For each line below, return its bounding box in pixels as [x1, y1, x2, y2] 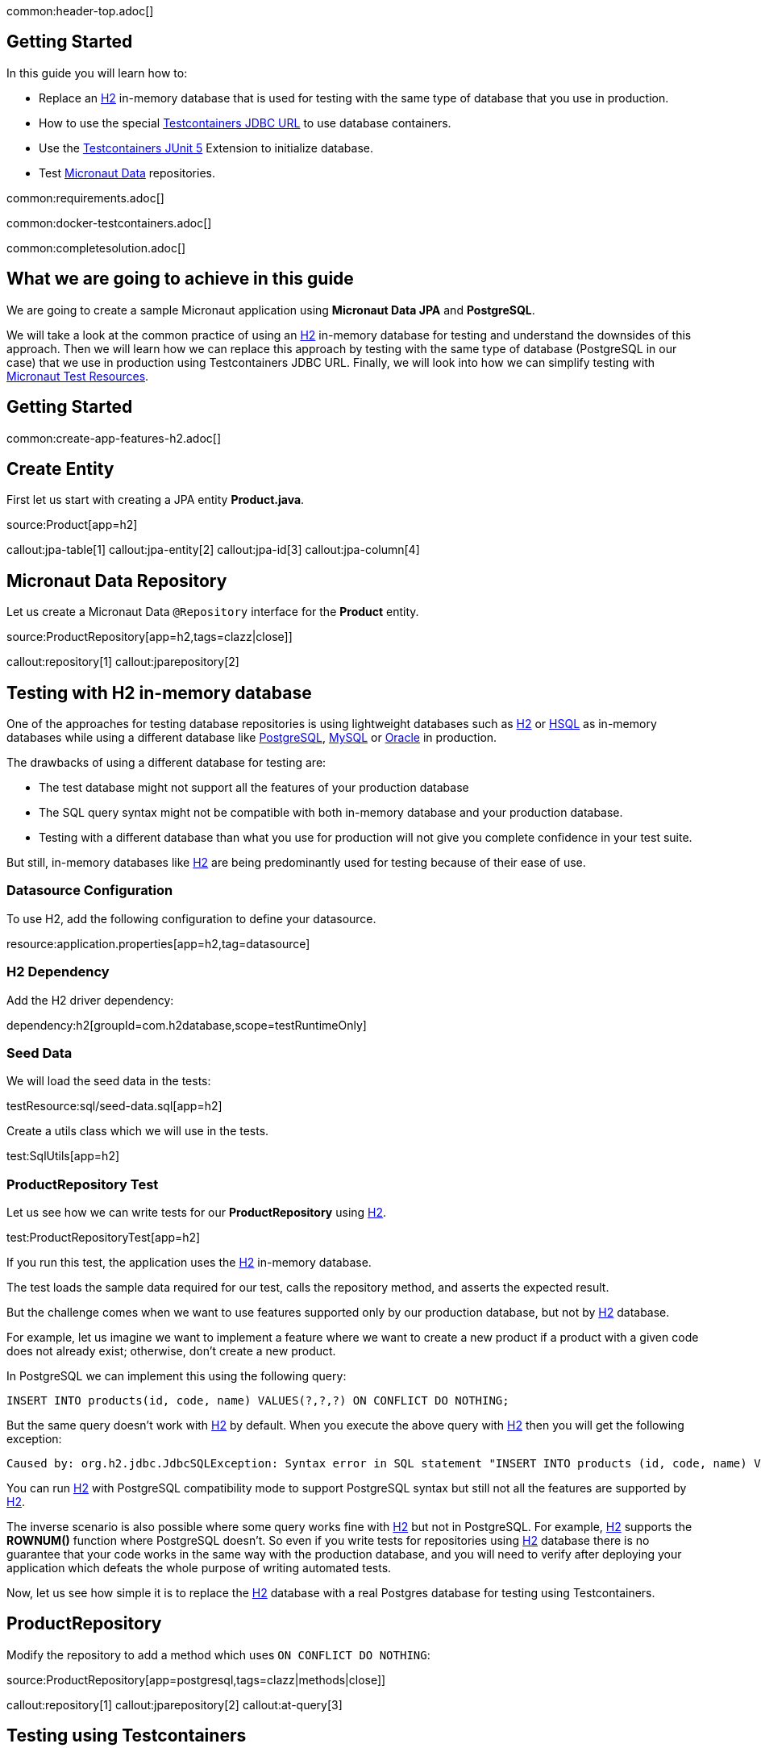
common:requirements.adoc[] [6, 190, 164, 205]
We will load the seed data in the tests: [6, 1074, 211, 1088]
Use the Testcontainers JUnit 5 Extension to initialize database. [39, 140, 374, 155]
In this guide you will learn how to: [6, 65, 188, 80]
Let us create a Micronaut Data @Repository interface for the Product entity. [6, 605, 419, 619]
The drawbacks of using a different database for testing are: [6, 755, 326, 770]
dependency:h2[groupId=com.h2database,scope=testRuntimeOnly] [6, 1017, 367, 1032]
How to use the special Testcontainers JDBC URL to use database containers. [39, 115, 451, 130]
